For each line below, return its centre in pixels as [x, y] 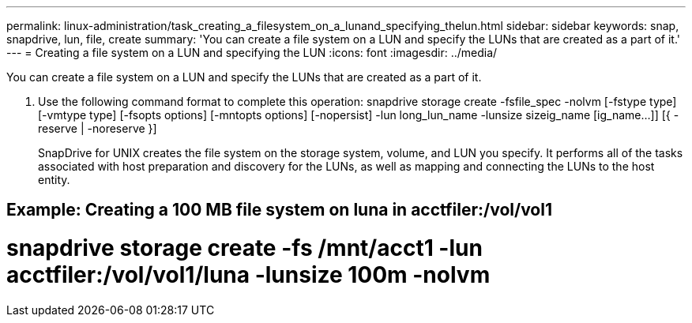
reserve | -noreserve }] [98, 128]
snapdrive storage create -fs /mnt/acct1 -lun [244, 248]
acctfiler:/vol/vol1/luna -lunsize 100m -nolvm [248, 275]
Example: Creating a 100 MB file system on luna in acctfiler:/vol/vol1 [279, 210]
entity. [54, 180]
